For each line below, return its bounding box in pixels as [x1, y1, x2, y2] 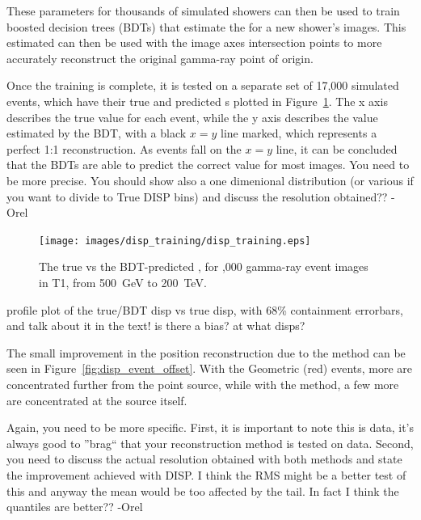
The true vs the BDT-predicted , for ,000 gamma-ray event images [39, 258, 368, 275]
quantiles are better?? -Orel [6, 498, 143, 515]
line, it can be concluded [276, 140, 398, 157]
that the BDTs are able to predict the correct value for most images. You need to [6, 156, 410, 173]
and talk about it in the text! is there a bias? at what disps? [6, 317, 305, 334]
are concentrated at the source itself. [6, 391, 187, 408]
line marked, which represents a [220, 125, 377, 142]
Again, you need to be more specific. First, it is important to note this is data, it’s [6, 419, 414, 436]
